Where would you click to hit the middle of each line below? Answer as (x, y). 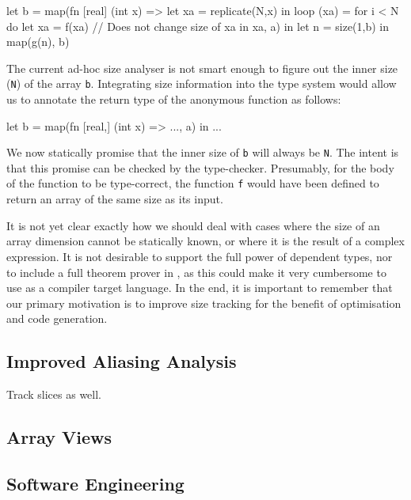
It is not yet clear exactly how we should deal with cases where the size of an (193, 225)
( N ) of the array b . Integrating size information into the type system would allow (202, 83)
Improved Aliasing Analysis (122, 361)
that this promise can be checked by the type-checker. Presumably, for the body (200, 167)
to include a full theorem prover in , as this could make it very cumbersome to (196, 272)
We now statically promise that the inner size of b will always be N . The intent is (203, 152)
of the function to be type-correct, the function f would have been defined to (193, 183)
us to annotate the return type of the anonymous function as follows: (174, 99)
